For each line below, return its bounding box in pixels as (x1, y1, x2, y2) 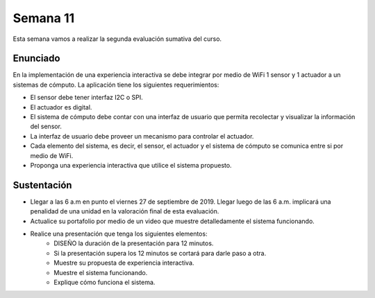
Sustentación (12, 179, 72, 191)
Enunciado (12, 53, 60, 64)
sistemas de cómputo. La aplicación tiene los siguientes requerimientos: (12, 80, 219, 89)
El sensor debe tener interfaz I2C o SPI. (30, 94, 143, 102)
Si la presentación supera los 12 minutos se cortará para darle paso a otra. (53, 249, 267, 257)
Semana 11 (12, 10, 75, 26)
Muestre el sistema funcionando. (53, 268, 148, 277)
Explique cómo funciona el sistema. (53, 278, 156, 286)
